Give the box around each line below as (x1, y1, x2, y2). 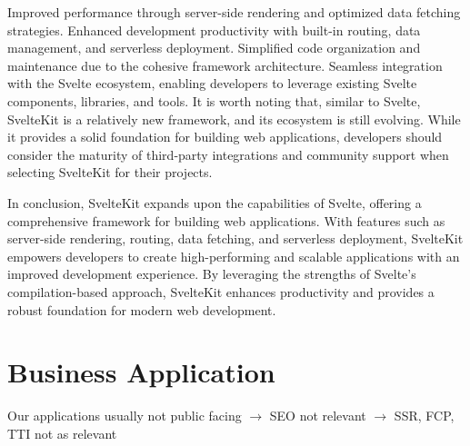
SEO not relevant (269, 406, 366, 425)
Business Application (7, 353, 275, 391)
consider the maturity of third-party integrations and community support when (7, 144, 449, 164)
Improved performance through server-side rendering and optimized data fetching (7, 3, 461, 21)
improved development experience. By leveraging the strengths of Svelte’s (7, 264, 416, 283)
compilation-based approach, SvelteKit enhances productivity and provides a (7, 282, 435, 301)
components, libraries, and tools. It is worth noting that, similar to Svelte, (7, 91, 421, 110)
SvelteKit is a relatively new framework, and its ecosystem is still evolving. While (7, 109, 461, 128)
